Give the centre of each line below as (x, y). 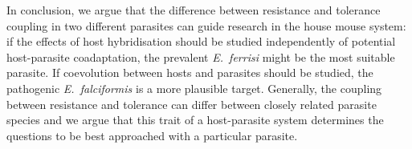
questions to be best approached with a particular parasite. (152, 135)
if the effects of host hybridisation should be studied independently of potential (201, 41)
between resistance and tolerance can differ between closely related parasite (192, 104)
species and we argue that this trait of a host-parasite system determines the (195, 120)
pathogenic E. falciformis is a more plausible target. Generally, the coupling (194, 88)
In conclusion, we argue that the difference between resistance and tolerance (194, 10)
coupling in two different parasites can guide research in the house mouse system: (206, 25)
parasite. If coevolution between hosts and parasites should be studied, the (190, 72)
